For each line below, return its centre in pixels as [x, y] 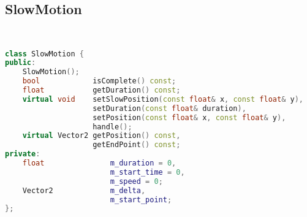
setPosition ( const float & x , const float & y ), [189, 117]
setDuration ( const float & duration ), [169, 108]
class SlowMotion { [44, 54]
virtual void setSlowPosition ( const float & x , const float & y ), [163, 99]
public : [21, 63]
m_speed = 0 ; [136, 181]
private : [23, 154]
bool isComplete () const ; [99, 81]
